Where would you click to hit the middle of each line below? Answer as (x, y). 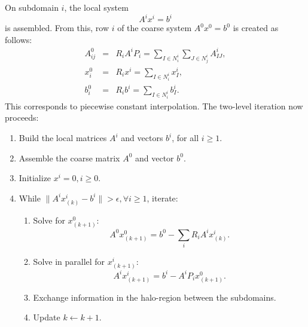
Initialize (35, 178)
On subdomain (32, 7)
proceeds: (22, 117)
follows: (19, 39)
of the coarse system (155, 28)
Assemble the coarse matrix (69, 158)
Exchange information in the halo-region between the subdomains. (155, 297)
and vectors (142, 138)
